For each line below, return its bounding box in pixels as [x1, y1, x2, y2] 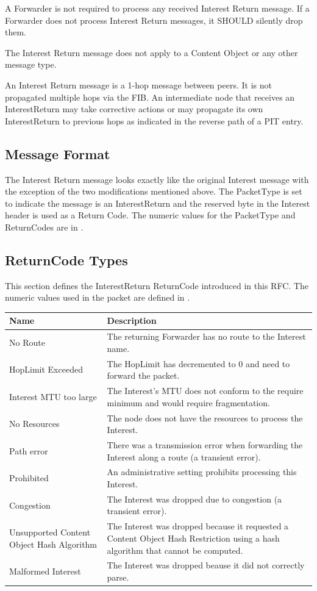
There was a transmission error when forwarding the [107, 439, 303, 451]
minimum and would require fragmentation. [107, 396, 270, 409]
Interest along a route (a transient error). [107, 450, 261, 463]
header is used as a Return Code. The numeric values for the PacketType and [5, 209, 296, 221]
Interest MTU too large [9, 390, 97, 403]
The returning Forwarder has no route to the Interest [107, 330, 306, 343]
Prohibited [9, 471, 49, 484]
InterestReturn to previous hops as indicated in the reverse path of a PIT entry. [5, 114, 304, 127]
